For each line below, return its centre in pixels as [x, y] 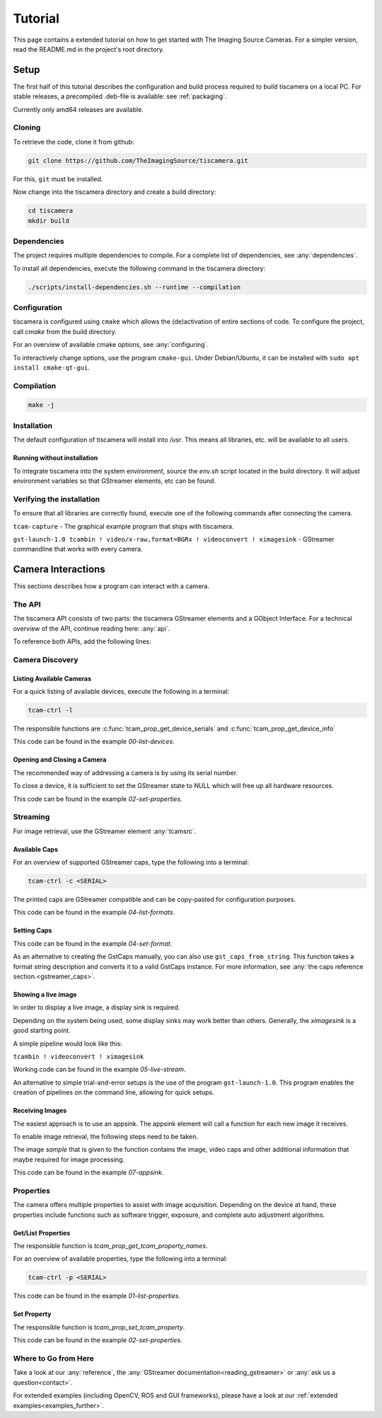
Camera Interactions [59, 570]
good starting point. [42, 1031]
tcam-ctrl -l [51, 710]
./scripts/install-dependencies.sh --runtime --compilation [134, 287]
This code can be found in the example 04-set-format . [93, 943]
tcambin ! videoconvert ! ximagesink [79, 1057]
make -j [41, 405]
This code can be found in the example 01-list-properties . [97, 1296]
